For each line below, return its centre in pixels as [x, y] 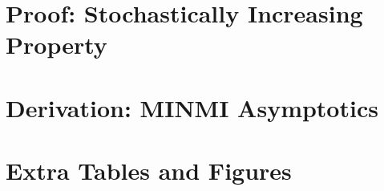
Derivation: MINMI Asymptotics [192, 107]
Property [57, 45]
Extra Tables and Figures [149, 171]
